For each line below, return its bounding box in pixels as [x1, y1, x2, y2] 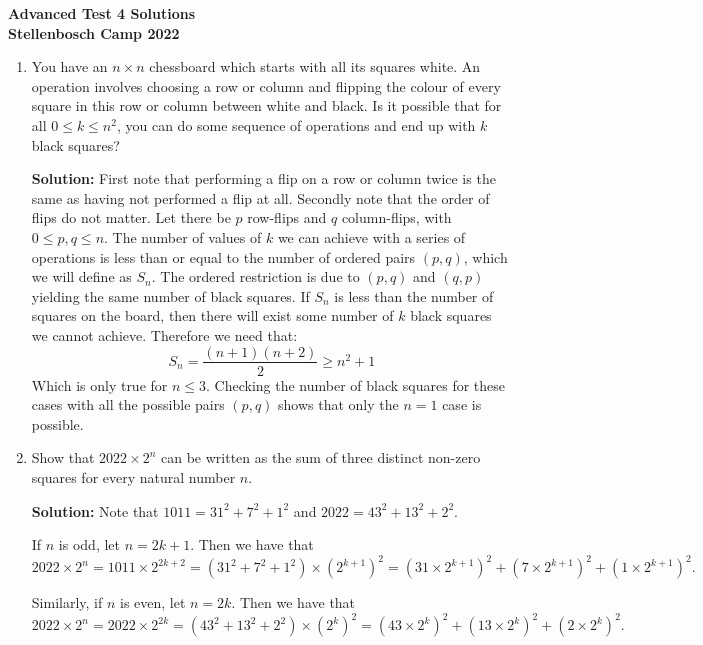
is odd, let [58, 534, 121, 555]
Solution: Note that [31, 500, 159, 521]
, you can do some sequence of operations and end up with [116, 114, 476, 135]
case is [442, 394, 482, 415]
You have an [31, 56, 108, 77]
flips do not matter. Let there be [31, 207, 231, 228]
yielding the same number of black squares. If [31, 285, 310, 306]
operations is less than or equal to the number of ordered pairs [31, 246, 416, 267]
